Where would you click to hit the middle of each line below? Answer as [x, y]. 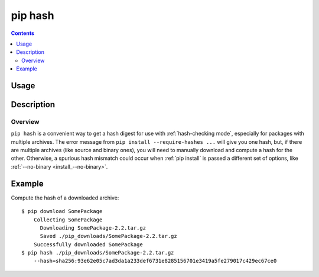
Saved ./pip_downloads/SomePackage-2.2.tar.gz [108, 236]
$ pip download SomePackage [62, 211]
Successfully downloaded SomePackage [88, 244]
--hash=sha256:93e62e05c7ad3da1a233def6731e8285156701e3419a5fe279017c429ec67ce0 [155, 261]
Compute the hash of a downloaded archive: [65, 198]
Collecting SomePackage [68, 220]
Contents [23, 33]
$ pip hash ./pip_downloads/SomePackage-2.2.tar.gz [98, 253]
